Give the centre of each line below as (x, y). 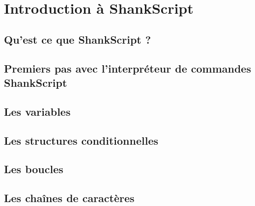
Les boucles (34, 169)
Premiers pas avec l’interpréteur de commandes (127, 68)
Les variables (37, 111)
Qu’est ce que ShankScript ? (78, 39)
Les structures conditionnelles (81, 140)
